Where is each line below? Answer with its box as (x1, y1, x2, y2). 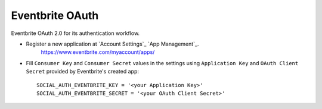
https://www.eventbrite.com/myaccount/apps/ (41, 49, 155, 56)
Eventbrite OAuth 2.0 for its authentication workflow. (11, 30, 140, 37)
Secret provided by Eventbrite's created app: (26, 68, 140, 75)
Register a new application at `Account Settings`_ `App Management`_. (26, 40, 199, 47)
